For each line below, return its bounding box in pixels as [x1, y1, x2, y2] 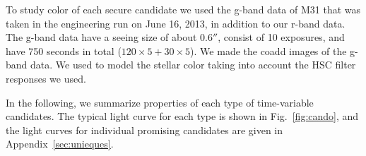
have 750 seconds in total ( [6, 43, 122, 58]
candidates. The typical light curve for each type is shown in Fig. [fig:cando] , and [6, 109, 359, 124]
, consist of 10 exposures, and [218, 30, 345, 44]
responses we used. [6, 71, 86, 85]
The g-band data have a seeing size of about [6, 30, 197, 44]
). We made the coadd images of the [190, 43, 347, 58]
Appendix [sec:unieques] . [6, 136, 114, 151]
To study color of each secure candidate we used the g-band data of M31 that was [6, 2, 361, 16]
